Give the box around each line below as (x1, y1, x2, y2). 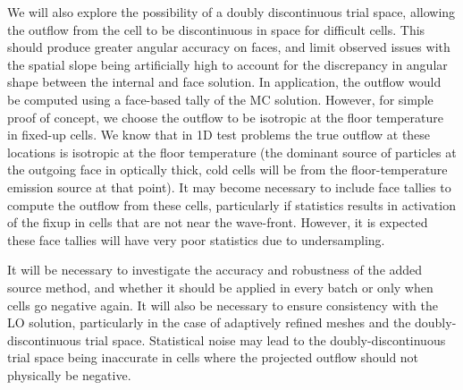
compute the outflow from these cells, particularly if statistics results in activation (7, 195, 456, 214)
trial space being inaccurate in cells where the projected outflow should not (7, 348, 419, 367)
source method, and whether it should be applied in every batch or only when (7, 277, 434, 296)
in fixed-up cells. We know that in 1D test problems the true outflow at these (7, 125, 431, 144)
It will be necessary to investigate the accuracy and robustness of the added (7, 260, 423, 279)
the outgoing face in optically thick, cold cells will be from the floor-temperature (7, 160, 448, 179)
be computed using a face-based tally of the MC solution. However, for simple (7, 89, 434, 108)
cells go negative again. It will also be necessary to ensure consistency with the (7, 295, 438, 314)
